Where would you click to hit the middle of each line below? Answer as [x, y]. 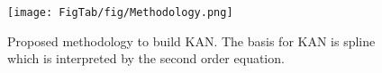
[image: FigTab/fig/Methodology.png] [120, 12]
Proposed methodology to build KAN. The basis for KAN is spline [191, 41]
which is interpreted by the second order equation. [146, 58]
